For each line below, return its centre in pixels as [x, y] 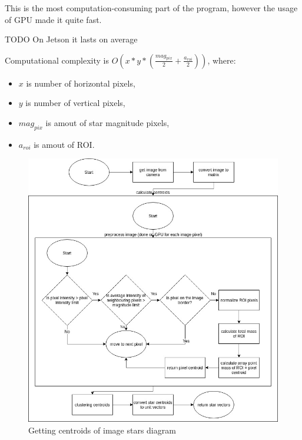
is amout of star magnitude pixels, [107, 122]
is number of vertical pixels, [75, 103]
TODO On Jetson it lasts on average [71, 39]
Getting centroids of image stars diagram [102, 430]
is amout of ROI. [64, 144]
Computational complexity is [57, 60]
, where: [222, 60]
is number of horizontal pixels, [81, 83]
